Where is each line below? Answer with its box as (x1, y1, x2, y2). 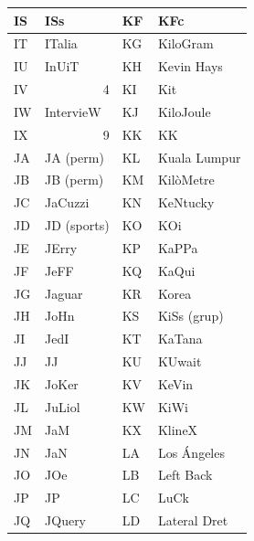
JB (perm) (45, 170, 104, 189)
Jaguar (45, 283, 83, 302)
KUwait (157, 352, 202, 371)
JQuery (45, 511, 87, 530)
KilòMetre (157, 170, 215, 189)
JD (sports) (45, 216, 110, 235)
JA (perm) (45, 147, 104, 166)
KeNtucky (157, 193, 215, 212)
